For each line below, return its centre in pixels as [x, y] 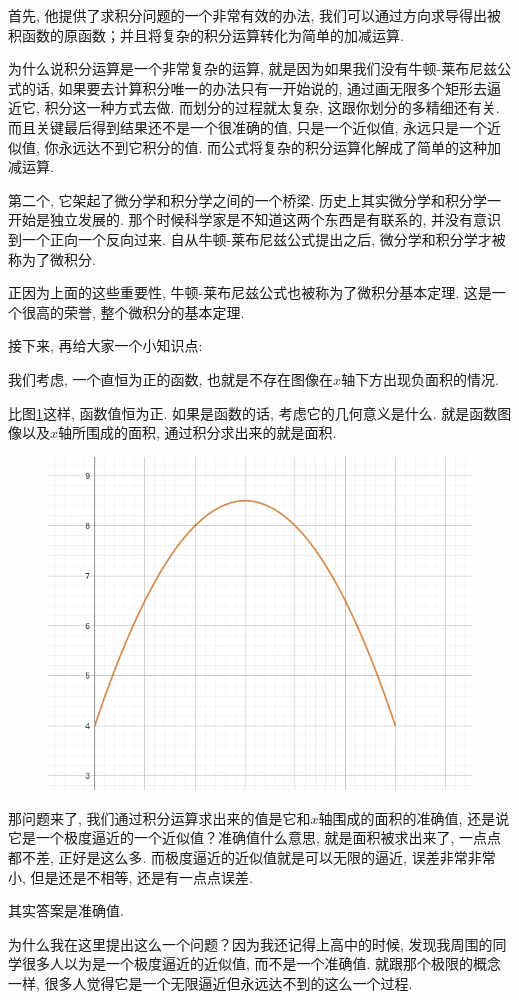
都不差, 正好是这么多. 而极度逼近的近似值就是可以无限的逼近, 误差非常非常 [252, 857]
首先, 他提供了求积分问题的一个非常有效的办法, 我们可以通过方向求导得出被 [255, 15]
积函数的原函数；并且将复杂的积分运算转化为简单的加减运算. [206, 34]
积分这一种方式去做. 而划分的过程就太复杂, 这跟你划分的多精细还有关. [272, 107]
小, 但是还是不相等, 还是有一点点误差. [130, 876]
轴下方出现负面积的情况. [420, 378]
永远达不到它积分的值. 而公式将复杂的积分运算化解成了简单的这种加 [280, 146]
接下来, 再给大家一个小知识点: [105, 345]
